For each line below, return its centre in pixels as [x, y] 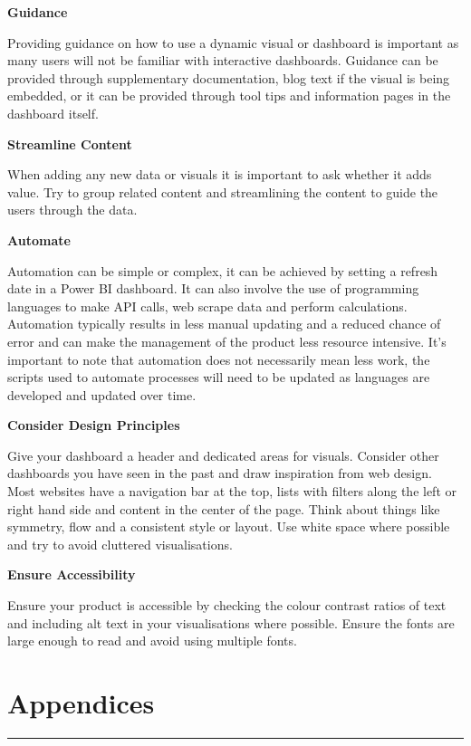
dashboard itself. [53, 113]
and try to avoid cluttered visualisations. [120, 544]
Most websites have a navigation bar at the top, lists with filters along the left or [232, 491]
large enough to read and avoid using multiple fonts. [152, 641]
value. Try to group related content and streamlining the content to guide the [223, 191]
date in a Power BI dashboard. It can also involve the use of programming [213, 288]
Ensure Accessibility [72, 574]
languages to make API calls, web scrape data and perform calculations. [207, 306]
